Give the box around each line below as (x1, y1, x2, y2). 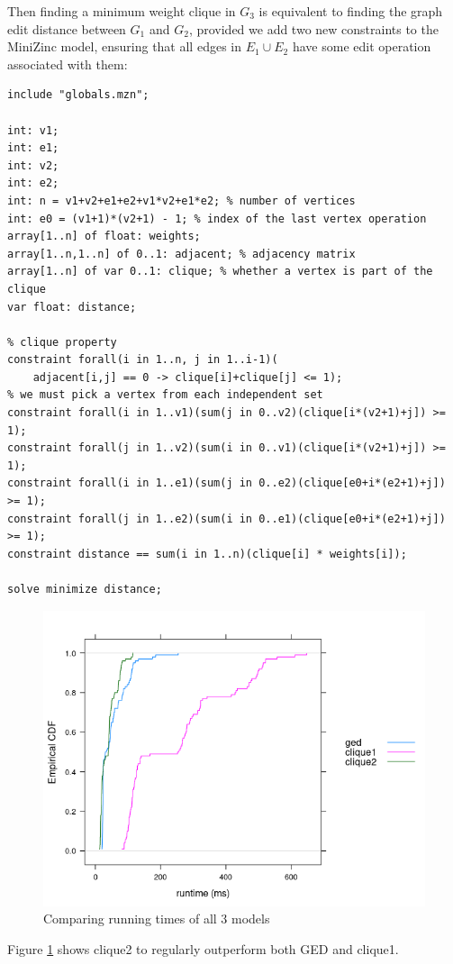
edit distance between (7, 19, 126, 38)
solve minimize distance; (7, 583, 162, 596)
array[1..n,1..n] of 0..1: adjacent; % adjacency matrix (7, 247, 356, 260)
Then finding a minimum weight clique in (7, 2, 236, 20)
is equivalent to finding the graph (258, 2, 443, 20)
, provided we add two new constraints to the (188, 19, 439, 38)
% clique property (7, 335, 117, 349)
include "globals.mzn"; (7, 88, 149, 102)
